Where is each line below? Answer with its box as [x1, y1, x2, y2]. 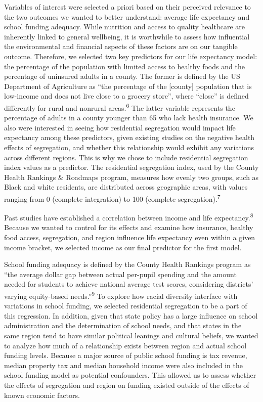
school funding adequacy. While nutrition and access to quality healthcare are [4, 21, 245, 32]
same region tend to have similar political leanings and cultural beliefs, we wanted [4, 330, 258, 341]
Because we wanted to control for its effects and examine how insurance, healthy [4, 222, 253, 233]
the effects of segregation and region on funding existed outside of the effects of [4, 380, 249, 390]
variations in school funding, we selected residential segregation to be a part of [4, 300, 247, 311]
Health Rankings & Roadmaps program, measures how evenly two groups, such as [4, 171, 259, 182]
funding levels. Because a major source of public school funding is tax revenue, [4, 350, 247, 361]
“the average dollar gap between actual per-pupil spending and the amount [4, 269, 237, 279]
